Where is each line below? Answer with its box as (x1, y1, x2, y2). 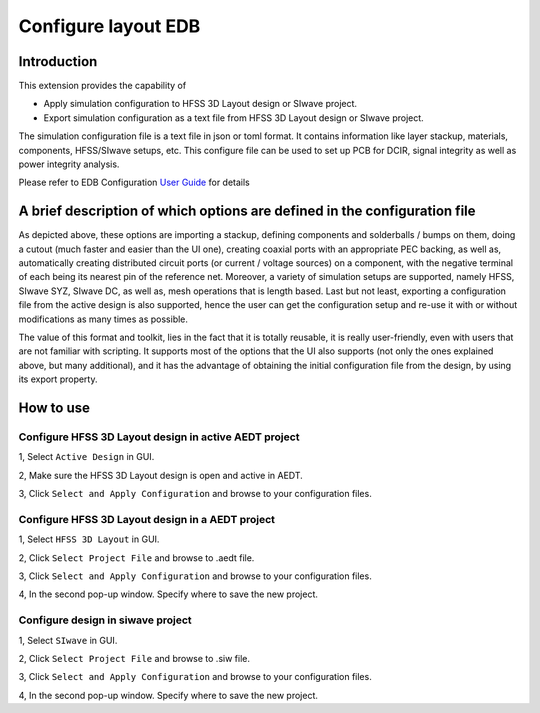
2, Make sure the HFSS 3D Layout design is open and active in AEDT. (18, 469, 304, 481)
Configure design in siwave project (18, 613, 192, 627)
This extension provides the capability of (18, 80, 187, 92)
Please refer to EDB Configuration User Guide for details (18, 176, 250, 189)
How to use (18, 400, 90, 417)
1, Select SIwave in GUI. (18, 634, 118, 646)
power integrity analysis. (18, 158, 120, 170)
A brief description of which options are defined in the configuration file (18, 203, 476, 220)
